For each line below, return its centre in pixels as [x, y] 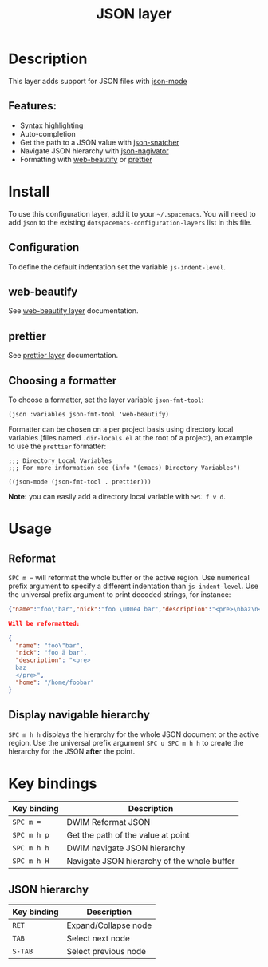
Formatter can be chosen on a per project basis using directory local [121, 429]
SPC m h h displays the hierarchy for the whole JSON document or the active [134, 734]
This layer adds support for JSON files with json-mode [98, 81]
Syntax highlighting [51, 125]
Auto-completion [47, 133]
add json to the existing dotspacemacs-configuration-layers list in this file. [130, 222]
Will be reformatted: [44, 623]
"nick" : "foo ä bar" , [51, 653]
